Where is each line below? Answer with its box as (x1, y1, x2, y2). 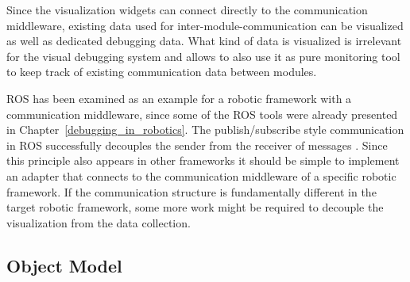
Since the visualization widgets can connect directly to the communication (6, 2, 368, 17)
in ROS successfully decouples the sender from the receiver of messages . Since (6, 136, 388, 153)
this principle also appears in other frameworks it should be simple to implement (6, 152, 400, 169)
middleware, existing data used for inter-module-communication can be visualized (6, 17, 404, 33)
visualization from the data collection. (6, 214, 191, 231)
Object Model (6, 253, 122, 277)
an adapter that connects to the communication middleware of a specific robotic (6, 167, 396, 184)
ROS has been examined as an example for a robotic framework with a (6, 90, 352, 106)
